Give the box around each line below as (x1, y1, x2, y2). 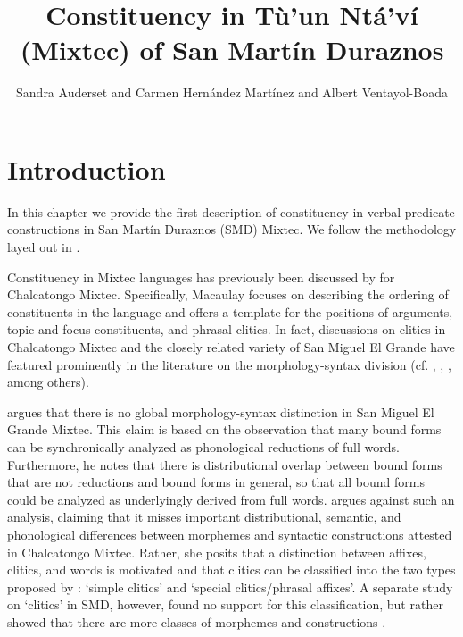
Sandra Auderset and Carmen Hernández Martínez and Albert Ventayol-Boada (16, 83, 448, 102)
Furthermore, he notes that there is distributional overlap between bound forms (7, 455, 442, 474)
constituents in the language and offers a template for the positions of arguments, (7, 302, 453, 321)
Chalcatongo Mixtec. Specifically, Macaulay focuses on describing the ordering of (7, 285, 449, 304)
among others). (7, 373, 89, 391)
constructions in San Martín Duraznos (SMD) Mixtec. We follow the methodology (7, 220, 457, 239)
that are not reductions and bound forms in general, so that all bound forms (7, 473, 426, 491)
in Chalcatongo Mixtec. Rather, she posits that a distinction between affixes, (7, 542, 426, 561)
